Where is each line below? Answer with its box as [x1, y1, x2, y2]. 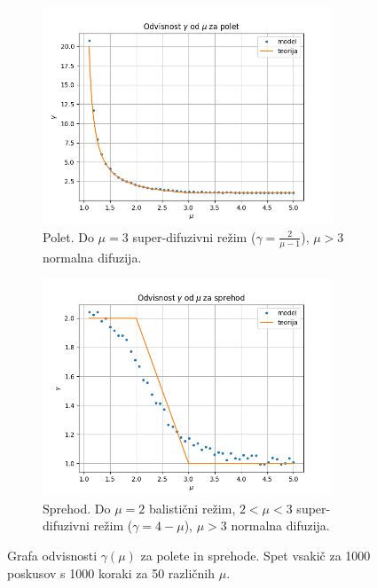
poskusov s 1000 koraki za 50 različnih [7, 563, 216, 582]
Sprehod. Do [43, 498, 111, 517]
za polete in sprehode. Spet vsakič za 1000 [140, 545, 371, 564]
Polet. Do [43, 227, 94, 246]
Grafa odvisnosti [7, 545, 98, 564]
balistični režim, [148, 498, 236, 517]
